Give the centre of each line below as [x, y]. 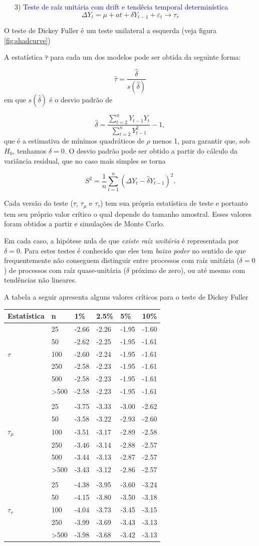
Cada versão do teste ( [39, 203]
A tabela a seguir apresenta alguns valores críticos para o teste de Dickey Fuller [126, 296]
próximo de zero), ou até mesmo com [188, 270]
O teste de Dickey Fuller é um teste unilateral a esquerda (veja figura [110, 30]
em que [15, 99]
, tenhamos [30, 151]
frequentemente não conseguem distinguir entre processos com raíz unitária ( [122, 260]
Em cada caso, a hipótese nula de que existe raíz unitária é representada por [121, 240]
